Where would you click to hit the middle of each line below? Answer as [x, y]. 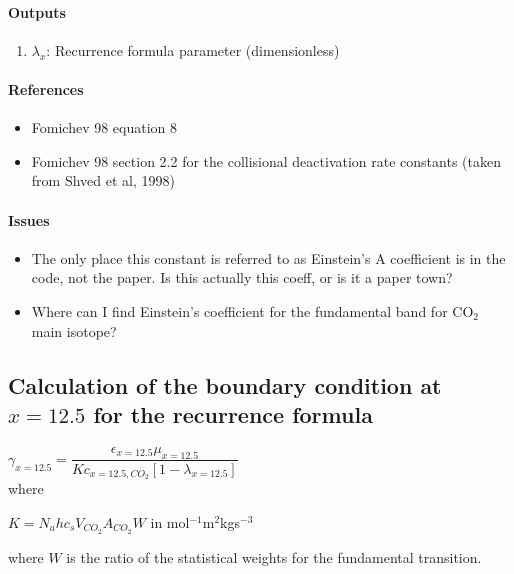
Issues [29, 219]
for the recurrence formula [233, 413]
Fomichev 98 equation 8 [104, 127]
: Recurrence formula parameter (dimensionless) [193, 49]
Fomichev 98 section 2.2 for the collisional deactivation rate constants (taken [266, 160]
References [46, 88]
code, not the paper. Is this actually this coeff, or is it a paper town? [242, 277]
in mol [170, 522]
